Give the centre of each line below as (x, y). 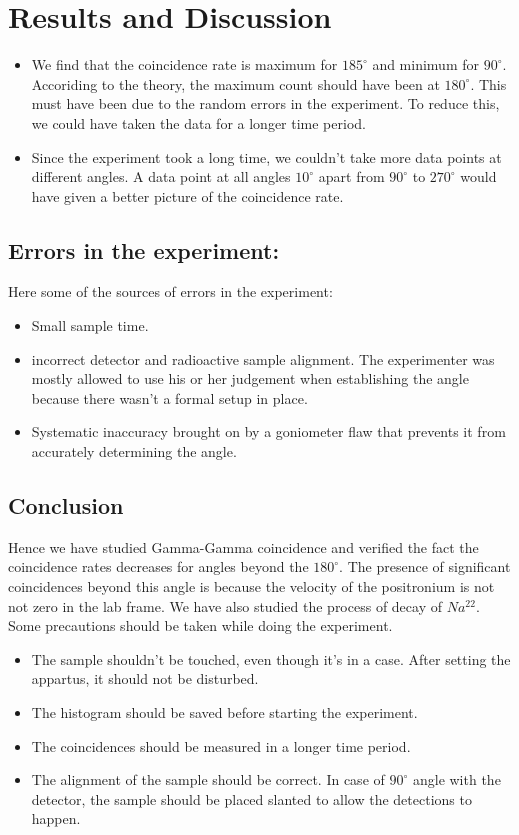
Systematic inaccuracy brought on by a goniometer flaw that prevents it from (268, 431)
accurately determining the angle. (134, 451)
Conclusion (66, 505)
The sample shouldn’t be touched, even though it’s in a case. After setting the (271, 658)
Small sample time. (90, 325)
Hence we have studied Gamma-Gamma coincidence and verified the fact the (243, 546)
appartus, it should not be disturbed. (145, 678)
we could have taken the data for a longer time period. (198, 122)
